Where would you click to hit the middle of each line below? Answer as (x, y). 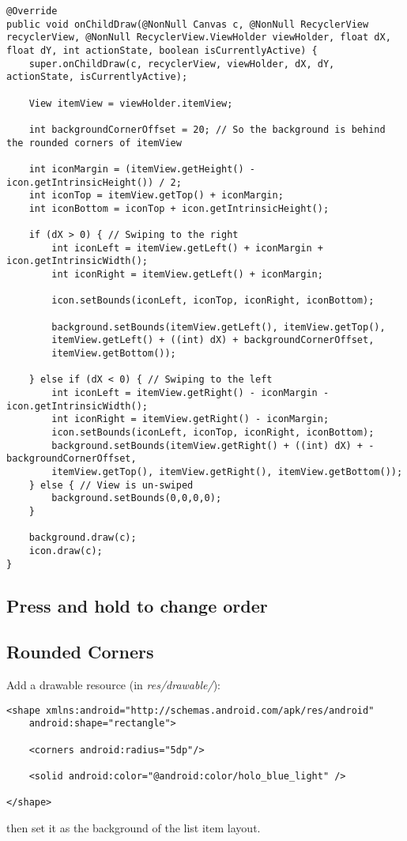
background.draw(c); (83, 538)
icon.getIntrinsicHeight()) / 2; (94, 182)
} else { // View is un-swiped (111, 485)
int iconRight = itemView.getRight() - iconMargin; (190, 419)
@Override (32, 11)
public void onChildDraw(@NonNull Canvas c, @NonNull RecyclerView (188, 24)
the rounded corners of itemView (94, 143)
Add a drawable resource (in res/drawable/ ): (113, 685)
